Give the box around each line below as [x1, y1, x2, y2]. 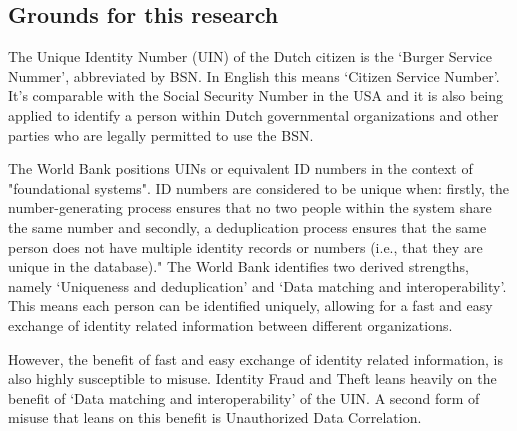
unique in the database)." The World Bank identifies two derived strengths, [8, 256, 469, 277]
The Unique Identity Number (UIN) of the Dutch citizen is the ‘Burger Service [8, 46, 492, 67]
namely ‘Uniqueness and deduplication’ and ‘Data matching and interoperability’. [8, 275, 507, 296]
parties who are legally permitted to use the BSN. [8, 124, 314, 145]
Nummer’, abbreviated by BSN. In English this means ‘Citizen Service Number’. [8, 65, 500, 86]
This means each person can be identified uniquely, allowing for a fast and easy [8, 295, 493, 316]
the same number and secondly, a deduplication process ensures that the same [8, 216, 487, 237]
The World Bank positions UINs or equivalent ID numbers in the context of [8, 158, 473, 179]
